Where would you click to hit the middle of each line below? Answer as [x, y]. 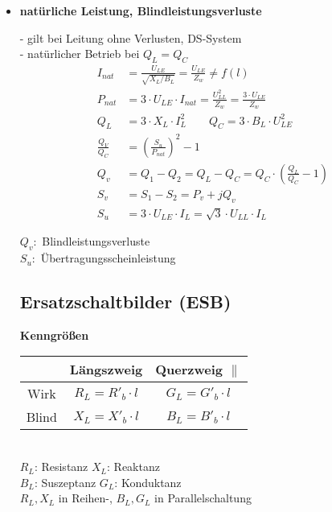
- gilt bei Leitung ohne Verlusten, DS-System [131, 37]
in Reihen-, [85, 498]
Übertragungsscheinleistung [108, 258]
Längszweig [106, 370]
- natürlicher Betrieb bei [80, 54]
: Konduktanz [148, 482]
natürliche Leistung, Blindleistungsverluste [141, 10]
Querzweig [189, 370]
